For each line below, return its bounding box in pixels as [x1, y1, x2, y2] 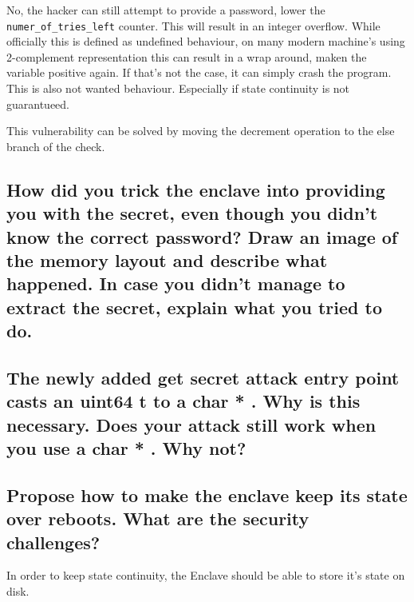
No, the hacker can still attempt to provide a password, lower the [6, 2, 325, 18]
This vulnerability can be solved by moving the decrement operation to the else [6, 122, 395, 139]
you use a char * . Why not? [6, 436, 246, 460]
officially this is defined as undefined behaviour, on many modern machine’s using [6, 33, 405, 50]
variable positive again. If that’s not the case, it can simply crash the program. [6, 64, 392, 81]
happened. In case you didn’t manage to [6, 271, 345, 296]
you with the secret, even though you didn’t [6, 201, 378, 225]
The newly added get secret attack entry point [6, 365, 400, 389]
